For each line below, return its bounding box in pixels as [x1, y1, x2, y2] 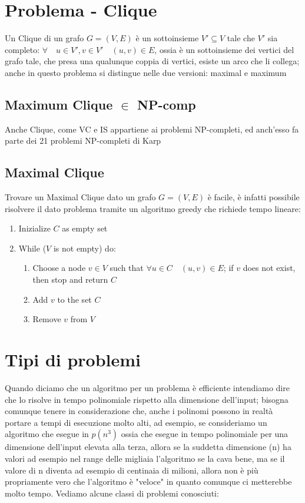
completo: [5, 43, 40, 55]
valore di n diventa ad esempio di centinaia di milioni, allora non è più [5, 464, 258, 476]
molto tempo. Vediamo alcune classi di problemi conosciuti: [5, 487, 219, 499]
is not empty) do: [53, 241, 116, 254]
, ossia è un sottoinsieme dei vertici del [154, 43, 294, 55]
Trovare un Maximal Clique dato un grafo [5, 191, 156, 203]
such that [110, 262, 144, 274]
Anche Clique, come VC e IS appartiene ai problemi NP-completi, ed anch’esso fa [5, 123, 299, 135]
